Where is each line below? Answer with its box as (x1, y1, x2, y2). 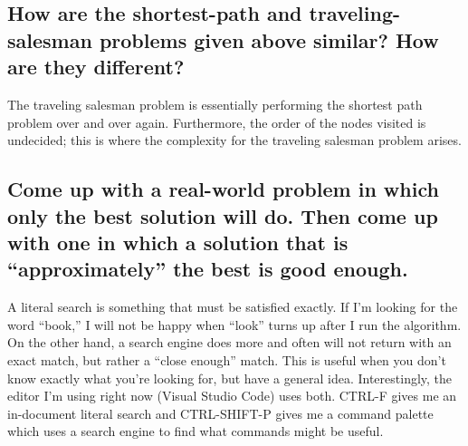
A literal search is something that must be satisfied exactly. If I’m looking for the (7, 297, 458, 316)
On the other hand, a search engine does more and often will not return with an (7, 333, 452, 352)
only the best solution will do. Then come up (7, 201, 438, 229)
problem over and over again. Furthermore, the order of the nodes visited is (7, 112, 426, 131)
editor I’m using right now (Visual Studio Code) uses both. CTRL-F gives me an (7, 386, 457, 405)
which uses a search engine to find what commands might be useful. (7, 422, 384, 441)
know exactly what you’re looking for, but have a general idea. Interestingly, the (7, 368, 453, 387)
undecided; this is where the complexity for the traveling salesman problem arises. (7, 131, 462, 150)
